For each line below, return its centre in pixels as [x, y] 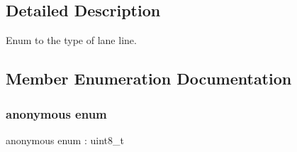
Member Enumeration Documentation [149, 78]
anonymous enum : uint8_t [65, 140]
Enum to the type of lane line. [71, 40]
